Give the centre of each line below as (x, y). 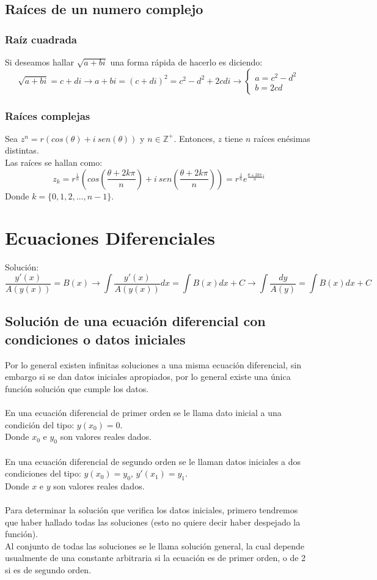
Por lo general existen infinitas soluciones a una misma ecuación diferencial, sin (153, 364)
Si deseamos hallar (39, 62)
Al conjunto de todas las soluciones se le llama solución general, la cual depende (155, 545)
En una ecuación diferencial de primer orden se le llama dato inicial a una (143, 412)
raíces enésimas (282, 138)
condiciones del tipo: (43, 473)
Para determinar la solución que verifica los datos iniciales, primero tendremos (152, 510)
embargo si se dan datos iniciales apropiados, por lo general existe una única (148, 377)
